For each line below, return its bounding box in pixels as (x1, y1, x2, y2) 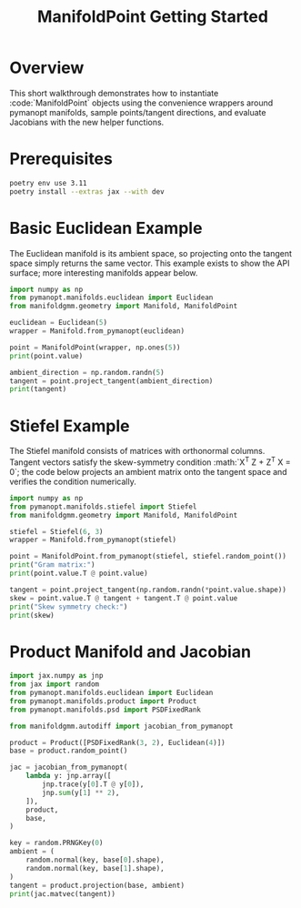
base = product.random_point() (9, 746, 128, 756)
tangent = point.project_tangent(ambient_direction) (9, 376, 214, 386)
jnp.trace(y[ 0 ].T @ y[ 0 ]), (42, 780, 145, 789)
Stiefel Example (9, 416, 130, 436)
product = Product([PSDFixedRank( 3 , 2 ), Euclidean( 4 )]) (9, 738, 226, 747)
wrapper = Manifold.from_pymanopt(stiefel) (9, 535, 177, 545)
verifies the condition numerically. (9, 476, 136, 487)
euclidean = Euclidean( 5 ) (9, 318, 107, 328)
